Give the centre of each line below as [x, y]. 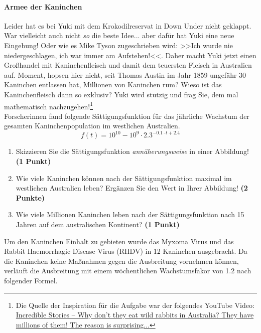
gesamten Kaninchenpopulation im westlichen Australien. [92, 126]
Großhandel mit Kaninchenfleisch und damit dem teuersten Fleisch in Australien [128, 65]
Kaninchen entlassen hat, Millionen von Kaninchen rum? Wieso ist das [113, 85]
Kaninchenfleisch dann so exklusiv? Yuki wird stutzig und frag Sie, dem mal [121, 94]
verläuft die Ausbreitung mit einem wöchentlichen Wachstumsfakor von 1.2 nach [128, 271]
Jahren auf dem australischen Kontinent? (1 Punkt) [98, 224]
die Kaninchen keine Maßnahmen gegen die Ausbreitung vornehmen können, [121, 261]
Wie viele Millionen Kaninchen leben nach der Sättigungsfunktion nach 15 [130, 214]
